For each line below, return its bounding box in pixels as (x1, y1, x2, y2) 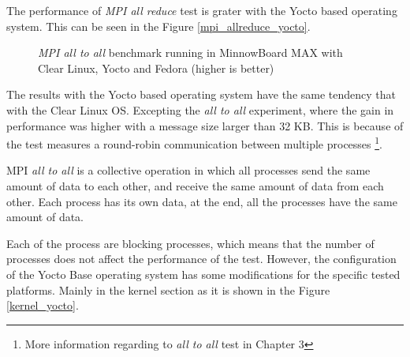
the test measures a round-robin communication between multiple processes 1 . (6, 133, 382, 152)
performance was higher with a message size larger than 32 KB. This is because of (6, 117, 404, 133)
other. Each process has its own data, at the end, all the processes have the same (6, 193, 397, 209)
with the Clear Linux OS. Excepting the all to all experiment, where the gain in (6, 101, 394, 118)
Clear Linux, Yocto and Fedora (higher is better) (38, 59, 274, 76)
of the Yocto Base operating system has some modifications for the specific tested (6, 265, 401, 282)
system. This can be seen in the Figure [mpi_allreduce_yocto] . (6, 17, 311, 34)
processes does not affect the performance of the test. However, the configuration (6, 250, 397, 267)
